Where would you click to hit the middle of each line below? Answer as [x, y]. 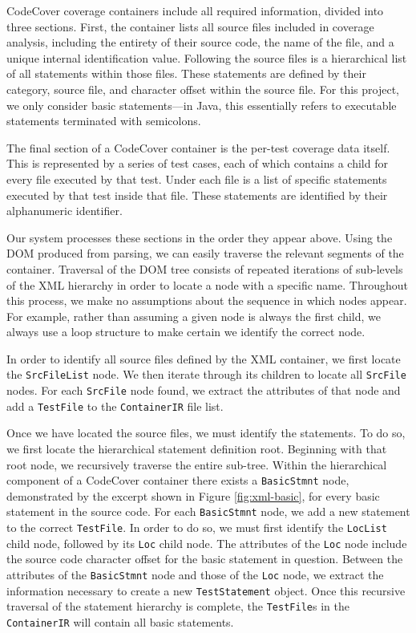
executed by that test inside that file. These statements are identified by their [197, 195]
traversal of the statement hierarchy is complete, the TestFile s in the [178, 606]
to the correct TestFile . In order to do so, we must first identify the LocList [197, 527]
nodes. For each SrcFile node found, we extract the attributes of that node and [204, 390]
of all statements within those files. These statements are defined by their [186, 73]
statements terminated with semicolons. [104, 121]
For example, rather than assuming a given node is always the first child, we [194, 316]
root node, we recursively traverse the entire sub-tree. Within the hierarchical [197, 464]
